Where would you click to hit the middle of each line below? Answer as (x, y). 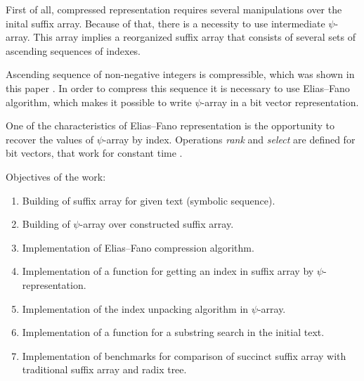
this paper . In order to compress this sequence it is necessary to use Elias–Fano (178, 88)
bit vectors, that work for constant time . (94, 153)
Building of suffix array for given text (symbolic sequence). (149, 200)
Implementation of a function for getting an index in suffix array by (168, 271)
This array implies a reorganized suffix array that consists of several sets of (195, 37)
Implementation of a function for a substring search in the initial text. (173, 332)
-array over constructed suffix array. (157, 224)
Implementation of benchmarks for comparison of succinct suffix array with (184, 355)
